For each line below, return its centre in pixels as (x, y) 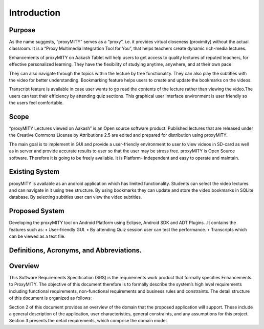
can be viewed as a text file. (37, 236)
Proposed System (37, 211)
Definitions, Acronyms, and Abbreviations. (75, 250)
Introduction (35, 13)
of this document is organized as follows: (51, 298)
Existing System (34, 172)
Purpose (22, 30)
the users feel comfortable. (36, 103)
